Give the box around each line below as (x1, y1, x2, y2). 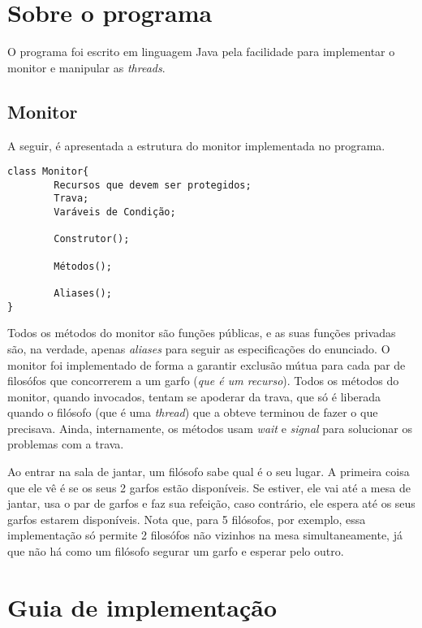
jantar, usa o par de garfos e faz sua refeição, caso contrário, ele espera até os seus (7, 495, 416, 512)
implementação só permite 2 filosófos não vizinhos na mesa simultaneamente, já (7, 526, 403, 544)
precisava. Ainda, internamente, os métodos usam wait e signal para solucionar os (7, 419, 412, 436)
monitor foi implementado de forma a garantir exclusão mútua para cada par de (7, 356, 406, 373)
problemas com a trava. (7, 435, 124, 453)
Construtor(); (54, 233, 130, 245)
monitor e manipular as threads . (7, 58, 166, 76)
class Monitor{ (7, 166, 89, 178)
